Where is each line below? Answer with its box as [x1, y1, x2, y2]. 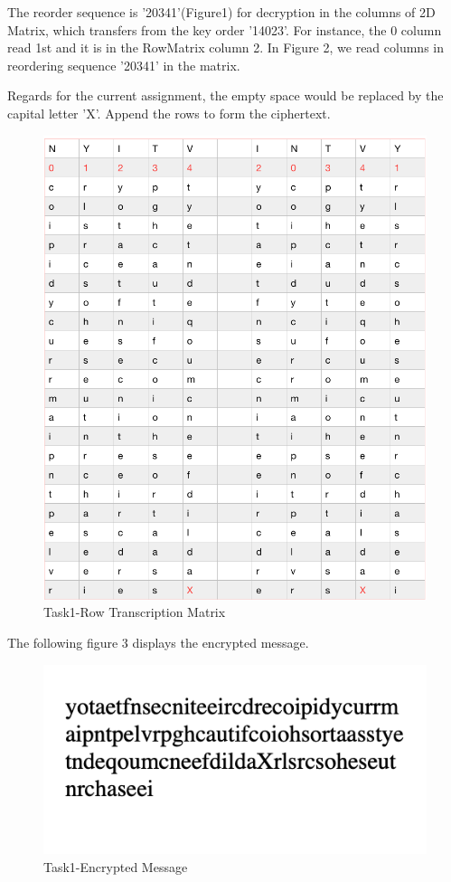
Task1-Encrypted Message [43, 857, 188, 876]
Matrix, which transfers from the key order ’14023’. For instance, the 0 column [7, 20, 442, 39]
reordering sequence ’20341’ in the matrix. [7, 55, 240, 74]
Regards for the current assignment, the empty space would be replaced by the [7, 86, 444, 105]
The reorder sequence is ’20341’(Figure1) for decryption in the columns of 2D [7, 3, 436, 21]
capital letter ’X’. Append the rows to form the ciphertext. [7, 103, 331, 122]
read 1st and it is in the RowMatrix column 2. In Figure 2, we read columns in [7, 38, 444, 57]
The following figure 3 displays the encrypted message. [7, 633, 309, 651]
